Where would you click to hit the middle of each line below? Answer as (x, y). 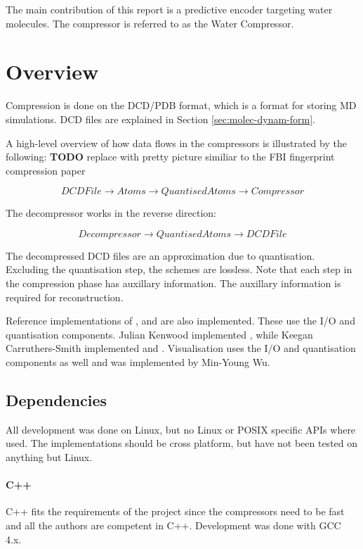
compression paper (46, 170)
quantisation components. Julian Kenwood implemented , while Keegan (159, 334)
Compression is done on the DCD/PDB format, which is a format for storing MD (181, 105)
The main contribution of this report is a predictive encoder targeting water (169, 9)
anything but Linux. (49, 457)
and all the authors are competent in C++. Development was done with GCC (173, 525)
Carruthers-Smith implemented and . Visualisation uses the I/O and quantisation (181, 348)
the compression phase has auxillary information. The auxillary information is (173, 283)
